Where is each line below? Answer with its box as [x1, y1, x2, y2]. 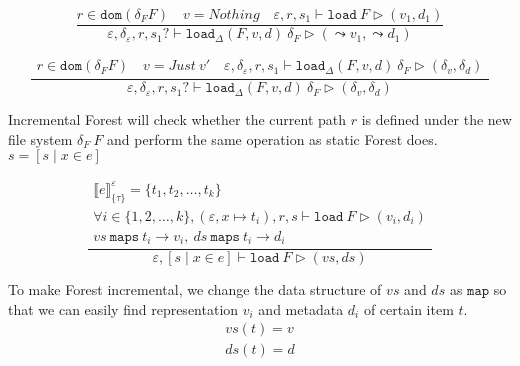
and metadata [258, 298, 344, 319]
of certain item [363, 298, 454, 319]
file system [8, 128, 73, 149]
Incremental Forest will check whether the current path [8, 109, 347, 130]
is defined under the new [361, 109, 512, 130]
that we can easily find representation [8, 298, 239, 319]
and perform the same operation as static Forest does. [107, 128, 438, 149]
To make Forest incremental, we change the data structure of [8, 279, 382, 300]
